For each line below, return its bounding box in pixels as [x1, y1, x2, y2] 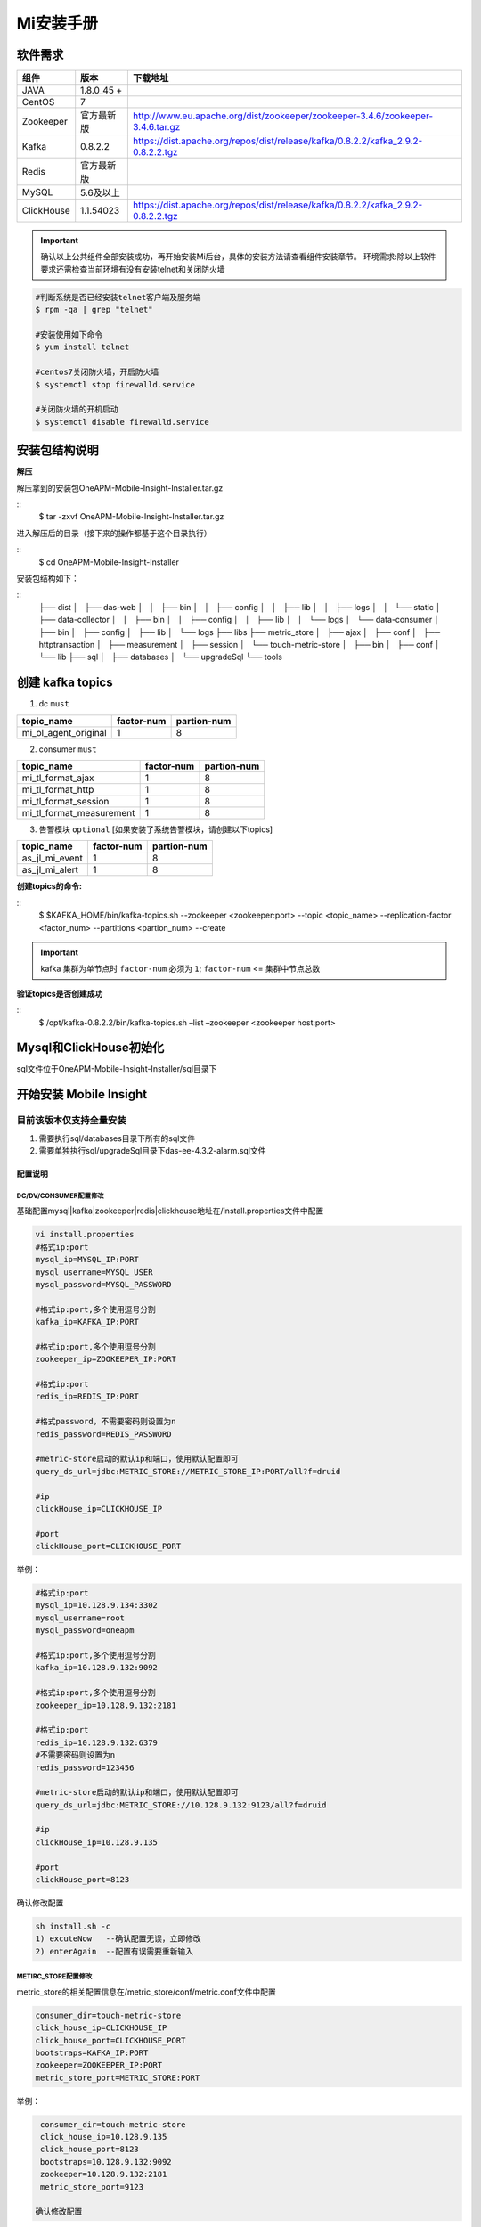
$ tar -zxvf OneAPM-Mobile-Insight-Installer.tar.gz [38, 511, 224, 522]
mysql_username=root [35, 1612, 125, 1623]
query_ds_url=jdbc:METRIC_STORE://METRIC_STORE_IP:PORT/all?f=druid [35, 1466, 341, 1476]
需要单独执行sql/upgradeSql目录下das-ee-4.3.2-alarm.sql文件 [38, 1145, 266, 1155]
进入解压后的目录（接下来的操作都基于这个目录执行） [16, 527, 212, 538]
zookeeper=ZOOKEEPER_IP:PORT [35, 2060, 163, 2070]
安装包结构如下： [16, 573, 79, 583]
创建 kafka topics [16, 675, 113, 690]
